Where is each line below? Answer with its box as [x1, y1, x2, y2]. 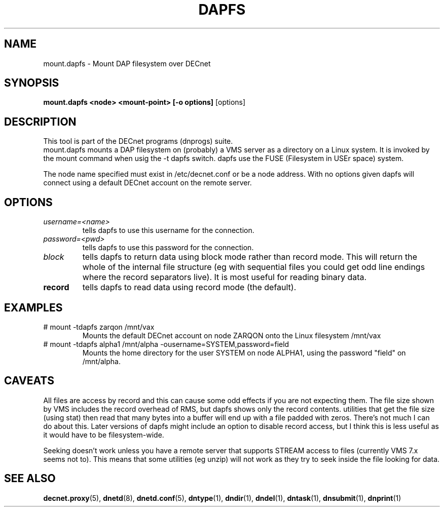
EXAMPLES [4, 301, 63, 314]
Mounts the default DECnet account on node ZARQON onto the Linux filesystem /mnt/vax [82, 331, 381, 340]
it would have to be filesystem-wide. [43, 430, 164, 439]
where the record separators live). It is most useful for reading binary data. [82, 272, 367, 283]
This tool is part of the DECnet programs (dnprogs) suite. [43, 137, 233, 146]
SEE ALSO [4, 472, 56, 485]
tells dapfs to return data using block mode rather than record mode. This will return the [82, 252, 417, 262]
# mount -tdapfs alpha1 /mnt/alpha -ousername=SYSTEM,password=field [43, 339, 289, 348]
